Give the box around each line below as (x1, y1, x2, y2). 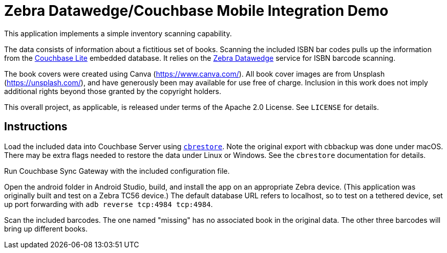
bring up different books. (4, 224, 88, 233)
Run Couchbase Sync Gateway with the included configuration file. (4, 166, 230, 175)
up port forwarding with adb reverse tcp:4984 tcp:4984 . (4, 199, 213, 209)
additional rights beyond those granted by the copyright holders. (4, 86, 222, 96)
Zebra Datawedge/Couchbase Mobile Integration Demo (4, 2, 389, 19)
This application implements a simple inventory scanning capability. (4, 29, 232, 38)
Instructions (4, 120, 68, 133)
